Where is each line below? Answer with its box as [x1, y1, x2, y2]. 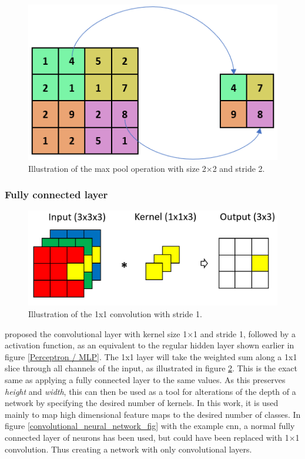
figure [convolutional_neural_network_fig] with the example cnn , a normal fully [5, 420, 295, 432]
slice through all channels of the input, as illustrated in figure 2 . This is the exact [5, 362, 297, 374]
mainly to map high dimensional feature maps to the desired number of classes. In [5, 408, 301, 420]
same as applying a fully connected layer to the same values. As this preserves [5, 373, 286, 385]
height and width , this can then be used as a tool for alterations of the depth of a [5, 385, 296, 397]
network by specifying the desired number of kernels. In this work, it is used [5, 397, 279, 409]
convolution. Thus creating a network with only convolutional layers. [5, 443, 252, 455]
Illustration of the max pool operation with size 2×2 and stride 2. [28, 162, 265, 174]
